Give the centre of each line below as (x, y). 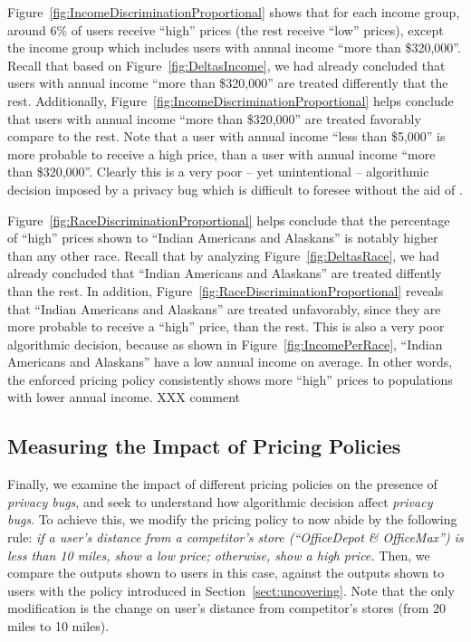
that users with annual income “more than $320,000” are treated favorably (214, 118)
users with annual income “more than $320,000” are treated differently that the (228, 83)
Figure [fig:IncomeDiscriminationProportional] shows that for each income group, (234, 12)
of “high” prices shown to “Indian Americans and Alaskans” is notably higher (223, 238)
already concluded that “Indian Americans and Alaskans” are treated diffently (225, 273)
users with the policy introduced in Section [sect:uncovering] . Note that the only (231, 590)
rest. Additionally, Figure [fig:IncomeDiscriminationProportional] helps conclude (231, 100)
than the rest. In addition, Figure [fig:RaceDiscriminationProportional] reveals (226, 290)
